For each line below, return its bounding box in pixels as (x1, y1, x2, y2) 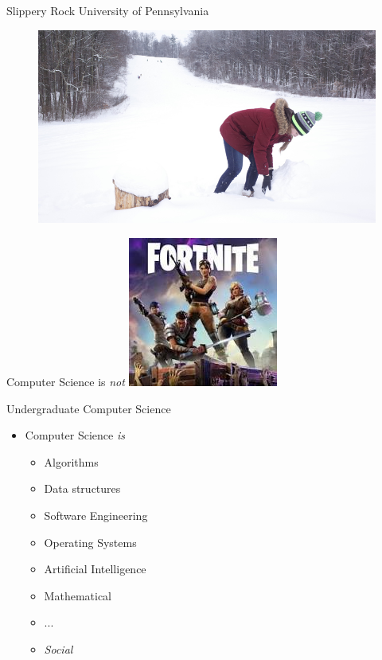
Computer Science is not (6, 373, 125, 390)
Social (44, 640, 73, 657)
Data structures (44, 480, 121, 497)
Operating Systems (44, 533, 137, 550)
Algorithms (44, 453, 99, 470)
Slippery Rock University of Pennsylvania (6, 2, 209, 18)
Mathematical (44, 587, 111, 603)
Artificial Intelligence (44, 560, 146, 577)
